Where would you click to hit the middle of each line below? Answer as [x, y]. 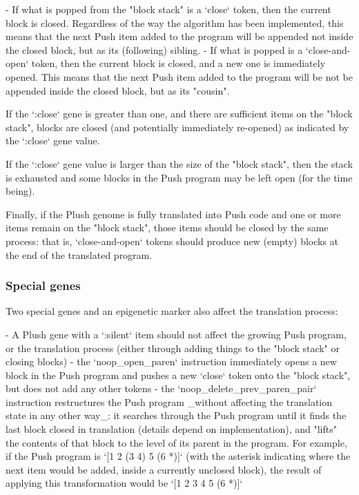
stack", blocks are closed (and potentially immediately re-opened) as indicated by [177, 127]
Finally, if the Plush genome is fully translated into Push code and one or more [173, 214]
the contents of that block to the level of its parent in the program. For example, [176, 442]
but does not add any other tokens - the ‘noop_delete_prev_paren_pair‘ [161, 388]
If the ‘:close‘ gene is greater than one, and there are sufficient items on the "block [179, 114]
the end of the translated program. [79, 254]
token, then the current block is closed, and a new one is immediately [178, 63]
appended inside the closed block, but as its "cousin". [118, 90]
